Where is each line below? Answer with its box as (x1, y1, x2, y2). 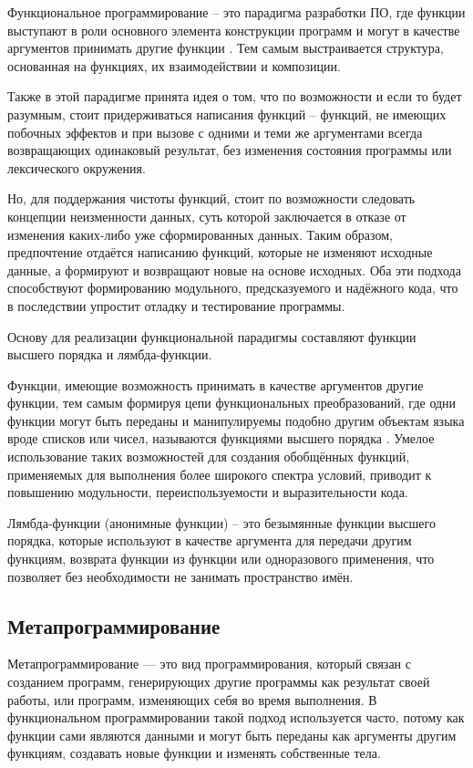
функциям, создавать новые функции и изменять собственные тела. (7, 743, 381, 763)
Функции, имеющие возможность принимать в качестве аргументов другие (7, 375, 424, 394)
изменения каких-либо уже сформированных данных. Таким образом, (7, 224, 393, 244)
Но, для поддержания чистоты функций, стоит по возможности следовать (7, 189, 416, 208)
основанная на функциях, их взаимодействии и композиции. (7, 56, 341, 75)
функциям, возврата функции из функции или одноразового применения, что (7, 549, 435, 568)
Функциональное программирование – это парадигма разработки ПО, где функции (7, 3, 466, 21)
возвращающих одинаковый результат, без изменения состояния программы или (7, 140, 452, 160)
